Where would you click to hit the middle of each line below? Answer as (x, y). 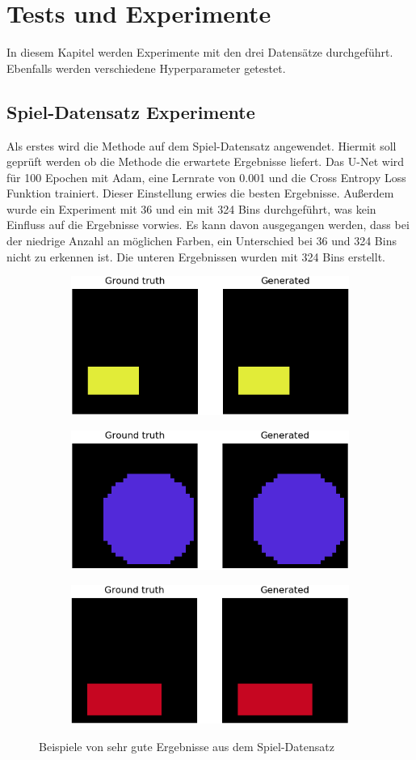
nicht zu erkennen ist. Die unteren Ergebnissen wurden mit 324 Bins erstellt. (196, 256)
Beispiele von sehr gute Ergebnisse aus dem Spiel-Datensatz (187, 746)
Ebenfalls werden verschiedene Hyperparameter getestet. (146, 68)
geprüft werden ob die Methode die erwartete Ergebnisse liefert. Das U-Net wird (206, 161)
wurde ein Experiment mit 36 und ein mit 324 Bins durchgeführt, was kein (191, 208)
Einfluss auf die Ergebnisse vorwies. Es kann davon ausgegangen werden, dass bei (208, 225)
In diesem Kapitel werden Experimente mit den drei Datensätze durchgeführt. (200, 52)
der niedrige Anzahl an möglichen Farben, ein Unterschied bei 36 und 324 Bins (202, 241)
